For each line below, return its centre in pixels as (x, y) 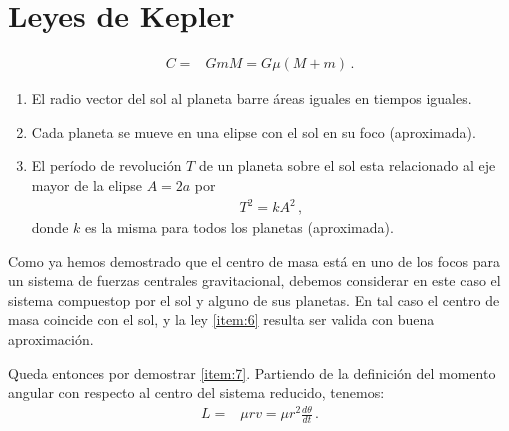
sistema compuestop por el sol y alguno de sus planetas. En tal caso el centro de (254, 299)
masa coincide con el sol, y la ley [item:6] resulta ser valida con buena (221, 319)
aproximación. (51, 339)
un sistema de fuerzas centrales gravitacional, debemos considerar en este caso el (254, 280)
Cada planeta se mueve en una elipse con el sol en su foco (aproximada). (253, 131)
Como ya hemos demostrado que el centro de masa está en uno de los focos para (254, 260)
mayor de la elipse (86, 184)
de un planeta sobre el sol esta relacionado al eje (347, 165)
